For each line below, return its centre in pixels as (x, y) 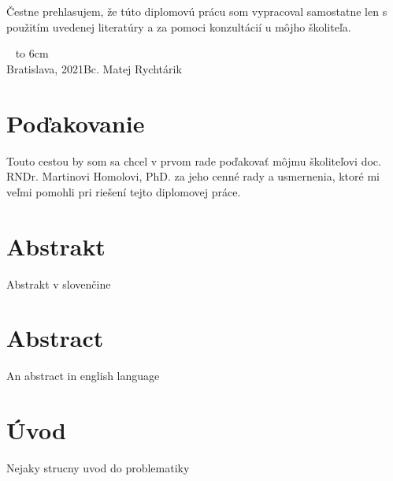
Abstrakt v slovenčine (59, 283)
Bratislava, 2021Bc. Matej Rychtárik (94, 68)
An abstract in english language (83, 376)
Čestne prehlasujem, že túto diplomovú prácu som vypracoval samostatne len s (197, 11)
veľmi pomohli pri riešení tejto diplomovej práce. (124, 191)
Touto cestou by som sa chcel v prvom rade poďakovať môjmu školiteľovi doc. (194, 160)
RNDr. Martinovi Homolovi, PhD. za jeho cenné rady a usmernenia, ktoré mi (193, 176)
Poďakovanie (76, 123)
